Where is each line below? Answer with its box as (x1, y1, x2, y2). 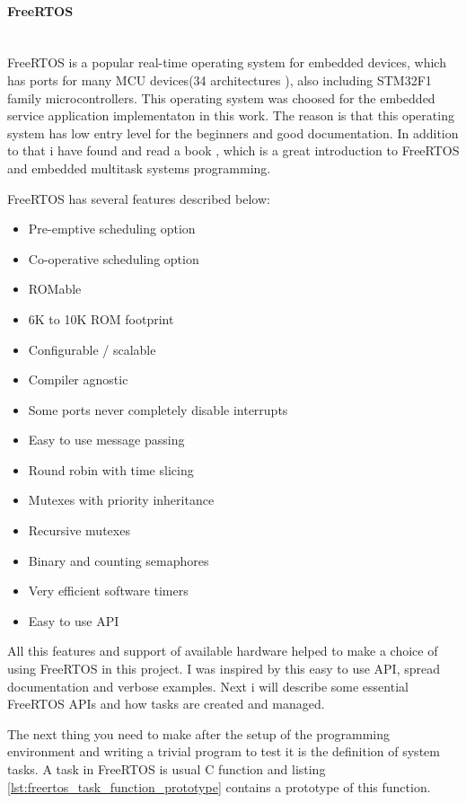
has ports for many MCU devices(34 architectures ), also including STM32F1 (7, 70, 432, 89)
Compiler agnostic (28, 370, 128, 389)
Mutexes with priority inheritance (28, 490, 215, 509)
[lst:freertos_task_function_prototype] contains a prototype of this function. (7, 777, 431, 796)
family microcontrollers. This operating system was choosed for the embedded (7, 88, 435, 107)
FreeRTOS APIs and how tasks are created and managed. (7, 694, 325, 713)
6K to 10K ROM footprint (28, 309, 174, 328)
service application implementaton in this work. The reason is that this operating (7, 106, 454, 125)
